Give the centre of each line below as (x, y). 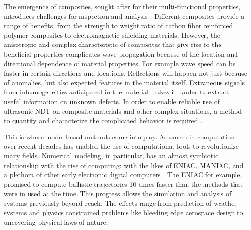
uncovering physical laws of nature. (56, 222)
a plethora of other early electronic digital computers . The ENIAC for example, (123, 175)
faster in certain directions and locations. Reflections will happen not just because (126, 73)
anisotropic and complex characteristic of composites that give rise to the (113, 44)
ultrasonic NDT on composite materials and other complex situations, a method (123, 111)
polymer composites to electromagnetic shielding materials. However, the (112, 35)
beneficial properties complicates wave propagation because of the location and (121, 54)
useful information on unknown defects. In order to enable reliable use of (112, 101)
